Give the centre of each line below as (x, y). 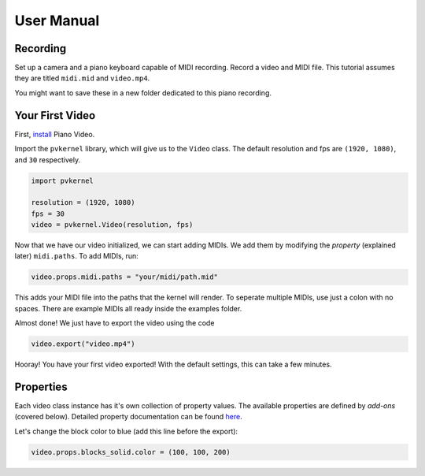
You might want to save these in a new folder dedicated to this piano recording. (143, 93)
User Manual (57, 20)
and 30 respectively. (48, 160)
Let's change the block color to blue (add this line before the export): (126, 431)
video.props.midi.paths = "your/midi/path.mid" (124, 277)
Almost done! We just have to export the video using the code (115, 323)
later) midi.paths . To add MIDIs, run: (77, 256)
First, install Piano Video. (55, 134)
